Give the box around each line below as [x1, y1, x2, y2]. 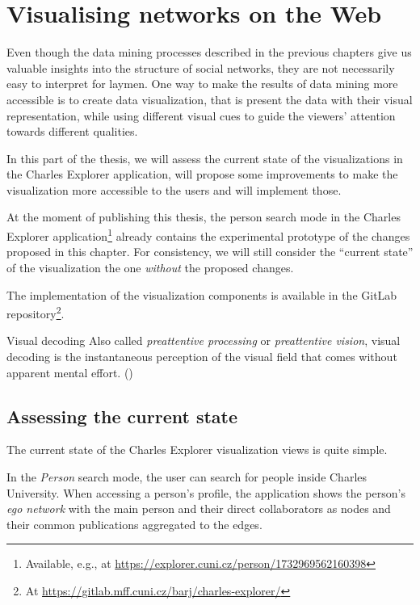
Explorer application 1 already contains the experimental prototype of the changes [6, 225, 410, 244]
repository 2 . [6, 303, 65, 321]
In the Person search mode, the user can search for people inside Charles [6, 468, 367, 485]
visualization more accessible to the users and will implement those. [6, 181, 342, 198]
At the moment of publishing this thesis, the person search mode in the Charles [6, 208, 401, 225]
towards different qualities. [6, 123, 138, 140]
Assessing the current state [6, 403, 238, 428]
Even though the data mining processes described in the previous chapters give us [6, 44, 412, 61]
